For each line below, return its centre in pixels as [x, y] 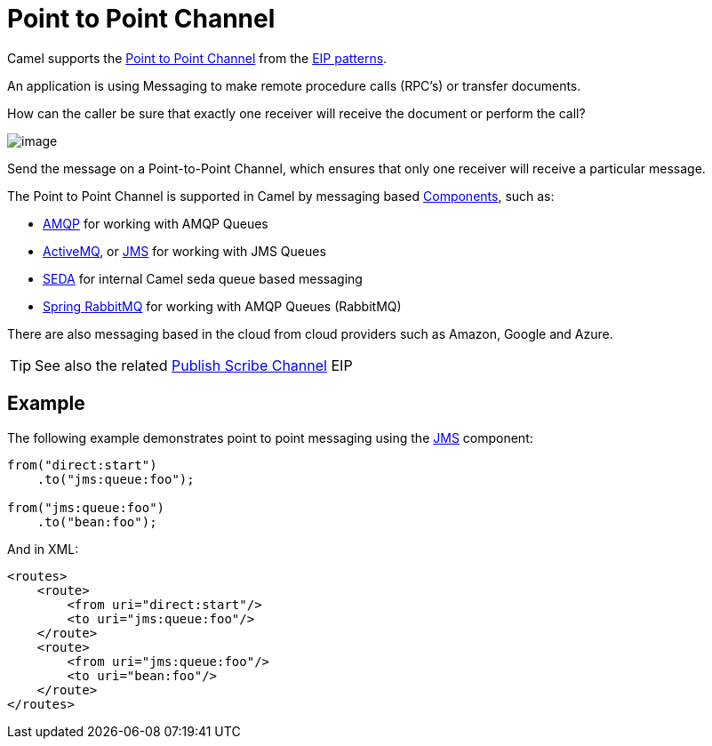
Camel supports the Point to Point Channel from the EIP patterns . [197, 58]
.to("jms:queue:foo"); [116, 479]
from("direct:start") [82, 465]
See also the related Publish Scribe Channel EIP [194, 365]
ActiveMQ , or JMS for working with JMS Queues [184, 251]
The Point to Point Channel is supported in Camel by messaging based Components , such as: [281, 196]
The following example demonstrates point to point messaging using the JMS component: [270, 437]
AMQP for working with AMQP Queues [156, 223]
